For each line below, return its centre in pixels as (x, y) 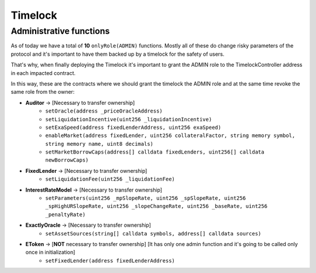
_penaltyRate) (66, 214)
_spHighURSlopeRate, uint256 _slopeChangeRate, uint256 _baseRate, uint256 (156, 206)
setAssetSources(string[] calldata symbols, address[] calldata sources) (153, 233)
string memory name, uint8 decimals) (99, 144)
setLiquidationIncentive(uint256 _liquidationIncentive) (129, 119)
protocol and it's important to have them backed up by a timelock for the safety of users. (118, 54)
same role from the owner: (43, 92)
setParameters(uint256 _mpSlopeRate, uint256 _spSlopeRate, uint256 (145, 198)
